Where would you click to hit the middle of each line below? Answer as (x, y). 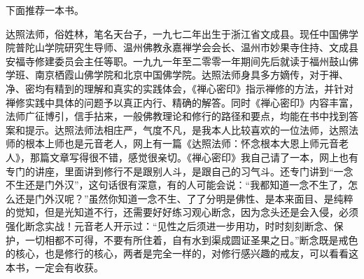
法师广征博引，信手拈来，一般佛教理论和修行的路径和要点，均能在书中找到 (177, 116)
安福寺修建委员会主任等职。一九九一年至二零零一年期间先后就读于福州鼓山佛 (182, 61)
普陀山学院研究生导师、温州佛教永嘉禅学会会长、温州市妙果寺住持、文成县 (187, 47)
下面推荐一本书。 (45, 10)
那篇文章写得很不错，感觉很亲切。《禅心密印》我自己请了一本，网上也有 (194, 157)
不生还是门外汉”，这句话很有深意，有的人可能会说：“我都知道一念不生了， (177, 185)
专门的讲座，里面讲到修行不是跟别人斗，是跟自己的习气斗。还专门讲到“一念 (180, 171)
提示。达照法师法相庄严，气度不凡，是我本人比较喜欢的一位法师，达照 (187, 129)
